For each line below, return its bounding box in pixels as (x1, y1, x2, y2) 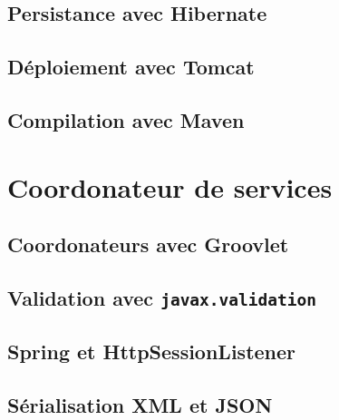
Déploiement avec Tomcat (7, 53, 255, 81)
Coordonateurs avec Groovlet (7, 230, 289, 259)
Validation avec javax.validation (7, 283, 317, 311)
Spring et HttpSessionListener (7, 337, 296, 366)
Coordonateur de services (7, 168, 333, 205)
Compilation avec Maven (7, 105, 245, 133)
